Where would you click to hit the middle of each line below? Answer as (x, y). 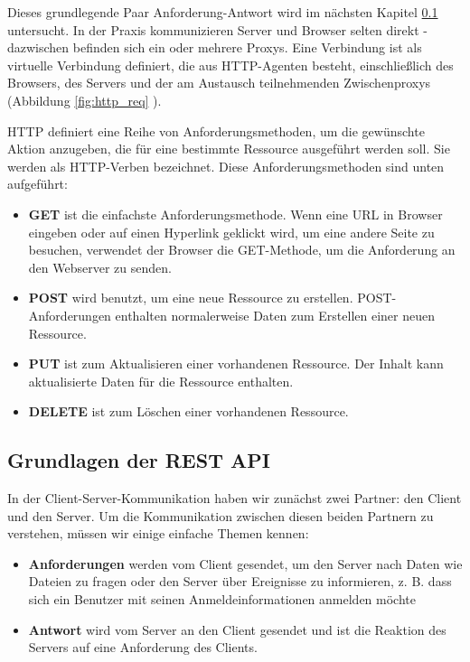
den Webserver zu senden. (100, 267)
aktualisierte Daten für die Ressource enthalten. (161, 381)
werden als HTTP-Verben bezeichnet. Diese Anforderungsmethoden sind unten (226, 166)
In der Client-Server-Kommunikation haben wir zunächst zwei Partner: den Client (235, 498)
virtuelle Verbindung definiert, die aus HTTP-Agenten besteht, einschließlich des (230, 65)
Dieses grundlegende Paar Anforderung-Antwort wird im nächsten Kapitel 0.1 (223, 12)
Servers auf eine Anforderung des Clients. (143, 647)
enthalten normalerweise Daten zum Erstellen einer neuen (275, 315)
